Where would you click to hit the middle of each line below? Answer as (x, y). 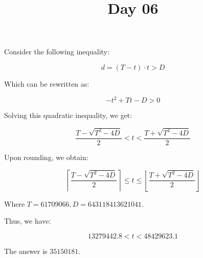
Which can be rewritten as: (47, 83)
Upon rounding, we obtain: (46, 157)
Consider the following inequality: (57, 52)
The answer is (26, 251)
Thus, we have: (28, 221)
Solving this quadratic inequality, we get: (68, 115)
